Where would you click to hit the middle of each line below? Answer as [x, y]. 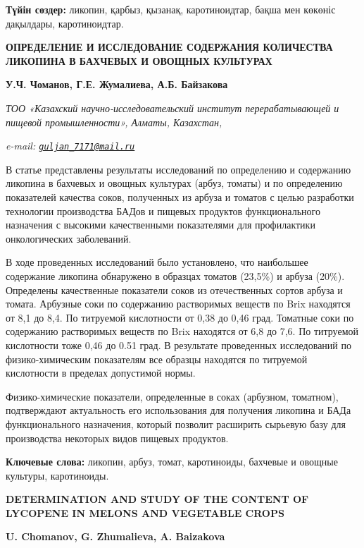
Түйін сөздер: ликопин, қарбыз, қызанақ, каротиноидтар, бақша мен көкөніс [171, 9]
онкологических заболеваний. [69, 238]
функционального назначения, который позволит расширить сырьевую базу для [176, 424]
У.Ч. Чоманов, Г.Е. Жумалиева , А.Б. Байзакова [117, 84]
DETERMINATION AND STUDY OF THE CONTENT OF [157, 499]
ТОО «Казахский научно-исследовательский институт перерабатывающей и [172, 108]
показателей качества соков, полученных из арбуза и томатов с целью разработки [180, 197]
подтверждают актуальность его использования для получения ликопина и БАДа [178, 410]
